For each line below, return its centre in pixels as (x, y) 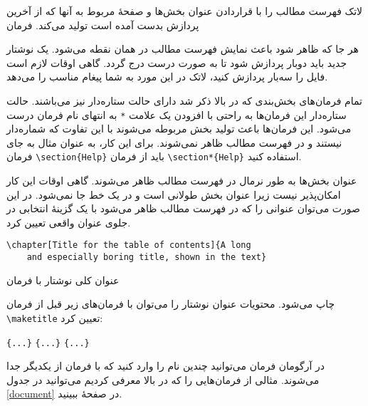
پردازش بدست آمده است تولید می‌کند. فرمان (103, 25)
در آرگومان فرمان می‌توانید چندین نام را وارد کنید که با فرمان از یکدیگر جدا (166, 366)
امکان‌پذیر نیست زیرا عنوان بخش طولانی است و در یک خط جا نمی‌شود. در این (174, 194)
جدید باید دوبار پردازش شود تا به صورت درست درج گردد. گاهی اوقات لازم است (177, 62)
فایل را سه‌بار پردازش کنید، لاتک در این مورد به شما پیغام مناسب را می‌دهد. (167, 77)
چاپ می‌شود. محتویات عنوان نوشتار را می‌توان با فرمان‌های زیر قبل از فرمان (171, 304)
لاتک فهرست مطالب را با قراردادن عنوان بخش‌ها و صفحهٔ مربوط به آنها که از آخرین (185, 11)
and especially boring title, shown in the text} (147, 257)
